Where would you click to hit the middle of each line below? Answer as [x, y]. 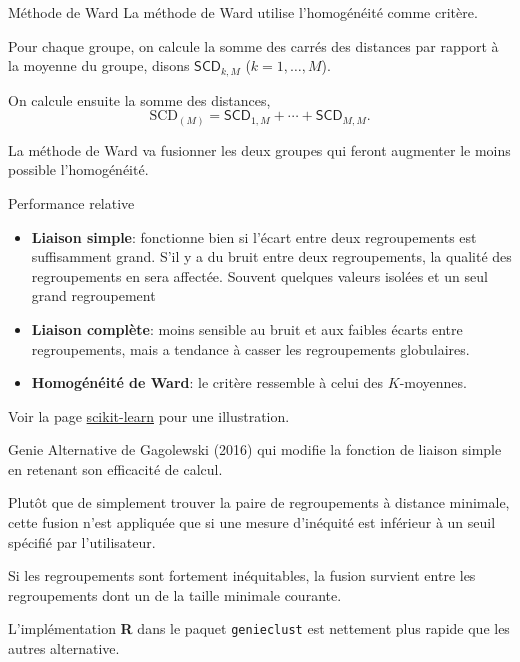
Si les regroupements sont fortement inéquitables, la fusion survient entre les [242, 575]
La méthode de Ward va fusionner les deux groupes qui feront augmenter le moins [259, 149]
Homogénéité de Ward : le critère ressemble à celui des [207, 382]
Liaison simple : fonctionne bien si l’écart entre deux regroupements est [254, 236]
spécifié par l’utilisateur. [82, 541]
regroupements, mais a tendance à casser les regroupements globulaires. [250, 348]
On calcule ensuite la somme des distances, [139, 99]
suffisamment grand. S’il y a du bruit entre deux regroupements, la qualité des [271, 256]
